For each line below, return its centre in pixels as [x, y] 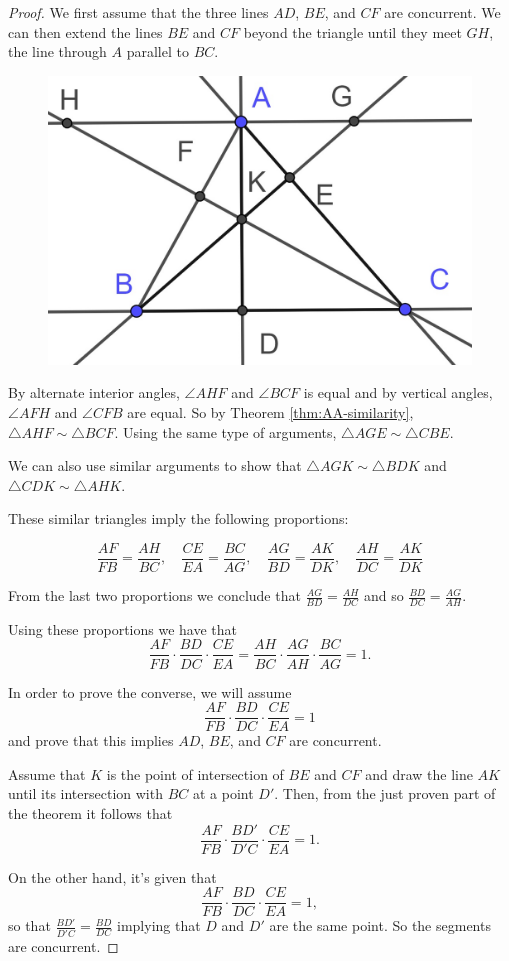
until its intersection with [85, 793]
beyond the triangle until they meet [352, 31]
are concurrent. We [442, 12]
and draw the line [419, 773]
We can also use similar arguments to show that [155, 465]
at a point [223, 793]
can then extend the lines [85, 31]
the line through [57, 51]
